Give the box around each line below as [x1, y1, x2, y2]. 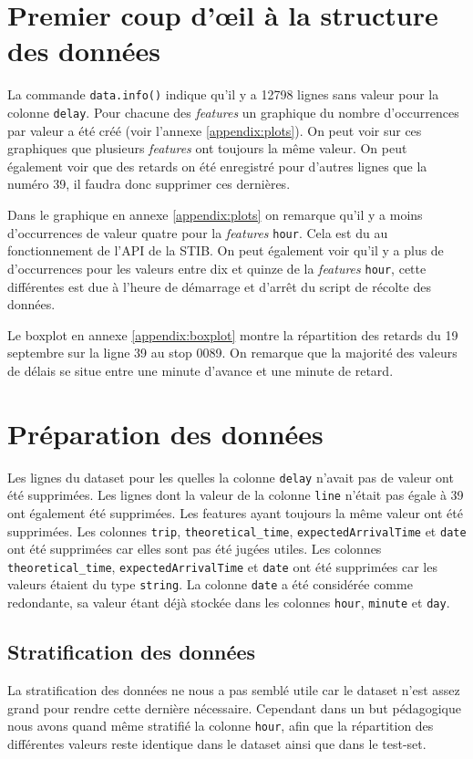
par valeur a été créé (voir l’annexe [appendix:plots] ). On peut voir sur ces [7, 120, 422, 140]
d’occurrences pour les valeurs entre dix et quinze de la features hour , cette [7, 258, 427, 277]
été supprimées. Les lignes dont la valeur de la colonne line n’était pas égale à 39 [7, 485, 464, 504]
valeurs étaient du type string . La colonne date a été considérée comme [7, 575, 413, 594]
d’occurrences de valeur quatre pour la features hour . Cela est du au [7, 223, 388, 242]
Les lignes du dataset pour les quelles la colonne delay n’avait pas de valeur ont [7, 467, 454, 486]
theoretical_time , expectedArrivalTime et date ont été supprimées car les [7, 556, 437, 576]
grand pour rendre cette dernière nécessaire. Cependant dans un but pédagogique [7, 698, 461, 717]
